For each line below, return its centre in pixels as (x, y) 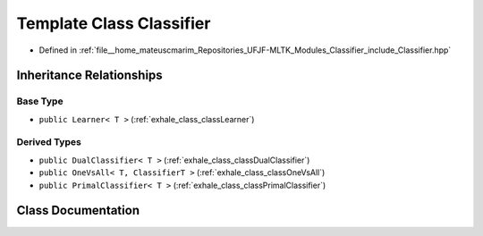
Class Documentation (78, 211)
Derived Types (49, 142)
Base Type (40, 101)
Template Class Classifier (114, 23)
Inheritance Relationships (89, 76)
